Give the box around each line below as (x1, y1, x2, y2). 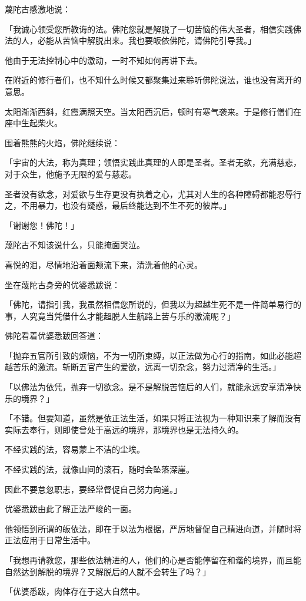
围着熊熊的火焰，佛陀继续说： (5, 136, 120, 148)
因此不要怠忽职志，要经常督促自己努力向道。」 (5, 483, 182, 495)
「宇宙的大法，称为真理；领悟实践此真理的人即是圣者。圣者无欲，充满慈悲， (5, 156, 301, 169)
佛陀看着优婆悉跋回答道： (5, 329, 104, 342)
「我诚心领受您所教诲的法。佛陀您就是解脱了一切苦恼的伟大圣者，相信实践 (5, 22, 293, 35)
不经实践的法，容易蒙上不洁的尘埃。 (5, 443, 145, 455)
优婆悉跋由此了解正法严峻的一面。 (5, 503, 137, 515)
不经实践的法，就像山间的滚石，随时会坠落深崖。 (5, 463, 194, 475)
